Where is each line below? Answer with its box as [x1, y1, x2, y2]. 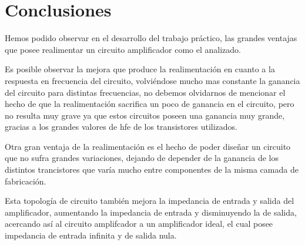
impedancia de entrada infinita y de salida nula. [5, 229, 177, 241]
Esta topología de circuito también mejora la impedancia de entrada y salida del [5, 194, 294, 207]
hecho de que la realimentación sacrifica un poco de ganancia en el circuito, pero [5, 98, 294, 110]
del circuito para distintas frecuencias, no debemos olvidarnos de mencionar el [5, 86, 286, 98]
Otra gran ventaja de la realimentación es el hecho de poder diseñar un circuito [5, 140, 291, 152]
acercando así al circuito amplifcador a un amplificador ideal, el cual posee [5, 217, 273, 230]
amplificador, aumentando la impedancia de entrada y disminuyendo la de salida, [5, 206, 297, 218]
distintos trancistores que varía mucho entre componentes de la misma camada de [5, 163, 299, 176]
